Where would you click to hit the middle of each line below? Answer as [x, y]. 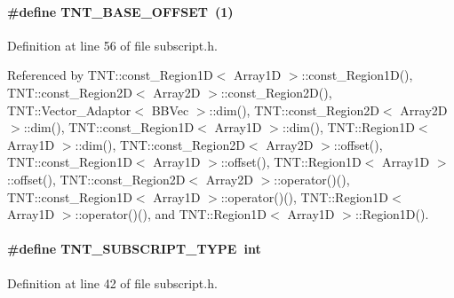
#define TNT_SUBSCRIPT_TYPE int [134, 249]
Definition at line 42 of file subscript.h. [112, 282]
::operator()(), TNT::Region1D [304, 196]
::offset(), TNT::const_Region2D [96, 179]
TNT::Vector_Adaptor [69, 110]
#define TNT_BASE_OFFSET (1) [120, 11]
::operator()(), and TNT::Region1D [171, 214]
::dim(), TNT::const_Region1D [109, 127]
